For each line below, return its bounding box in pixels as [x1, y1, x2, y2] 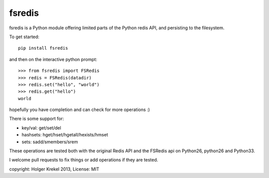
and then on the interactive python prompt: [9, 56, 97, 62]
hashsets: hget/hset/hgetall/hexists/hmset [21, 132, 108, 138]
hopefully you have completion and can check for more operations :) [9, 107, 150, 113]
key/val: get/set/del [21, 124, 62, 131]
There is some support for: [9, 116, 64, 121]
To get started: [9, 34, 40, 40]
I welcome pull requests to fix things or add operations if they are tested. [9, 157, 158, 163]
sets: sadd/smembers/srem [21, 139, 78, 145]
